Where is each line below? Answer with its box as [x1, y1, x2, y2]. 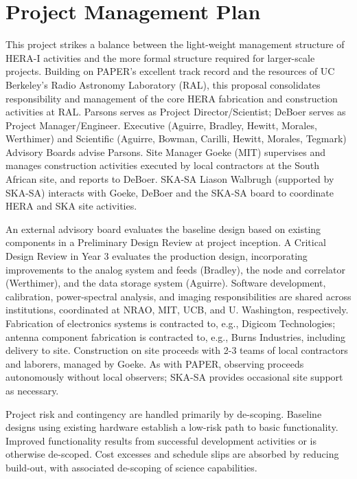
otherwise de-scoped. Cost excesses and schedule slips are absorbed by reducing [5, 447, 339, 461]
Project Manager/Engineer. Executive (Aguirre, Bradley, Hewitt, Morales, [5, 118, 317, 132]
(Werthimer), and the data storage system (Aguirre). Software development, [5, 276, 326, 290]
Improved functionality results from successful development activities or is [5, 433, 316, 447]
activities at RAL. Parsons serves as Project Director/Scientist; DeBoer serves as [5, 104, 346, 119]
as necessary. [5, 383, 59, 397]
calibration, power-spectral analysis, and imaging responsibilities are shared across [5, 289, 352, 303]
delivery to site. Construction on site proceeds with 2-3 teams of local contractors [5, 343, 348, 357]
